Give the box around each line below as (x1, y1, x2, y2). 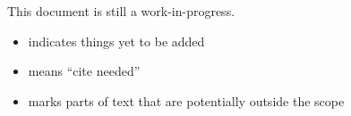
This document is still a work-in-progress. (7, 2, 235, 20)
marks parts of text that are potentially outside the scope (28, 91, 345, 110)
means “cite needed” (28, 62, 141, 80)
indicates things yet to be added (28, 31, 205, 50)
